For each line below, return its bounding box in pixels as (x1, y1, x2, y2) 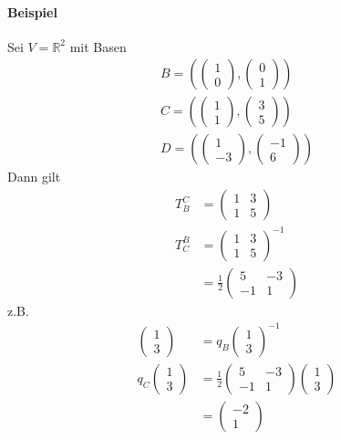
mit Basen (69, 37, 127, 56)
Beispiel (7, 2, 57, 21)
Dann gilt (7, 167, 61, 186)
